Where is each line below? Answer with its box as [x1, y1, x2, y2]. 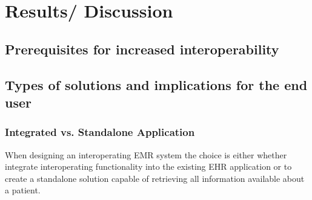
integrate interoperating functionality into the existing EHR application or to [5, 160, 292, 173]
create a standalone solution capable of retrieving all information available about [5, 172, 305, 184]
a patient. [5, 184, 41, 196]
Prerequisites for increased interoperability [5, 39, 279, 58]
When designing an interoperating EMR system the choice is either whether [5, 148, 287, 161]
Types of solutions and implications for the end [5, 75, 308, 94]
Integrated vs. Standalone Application [5, 124, 195, 140]
